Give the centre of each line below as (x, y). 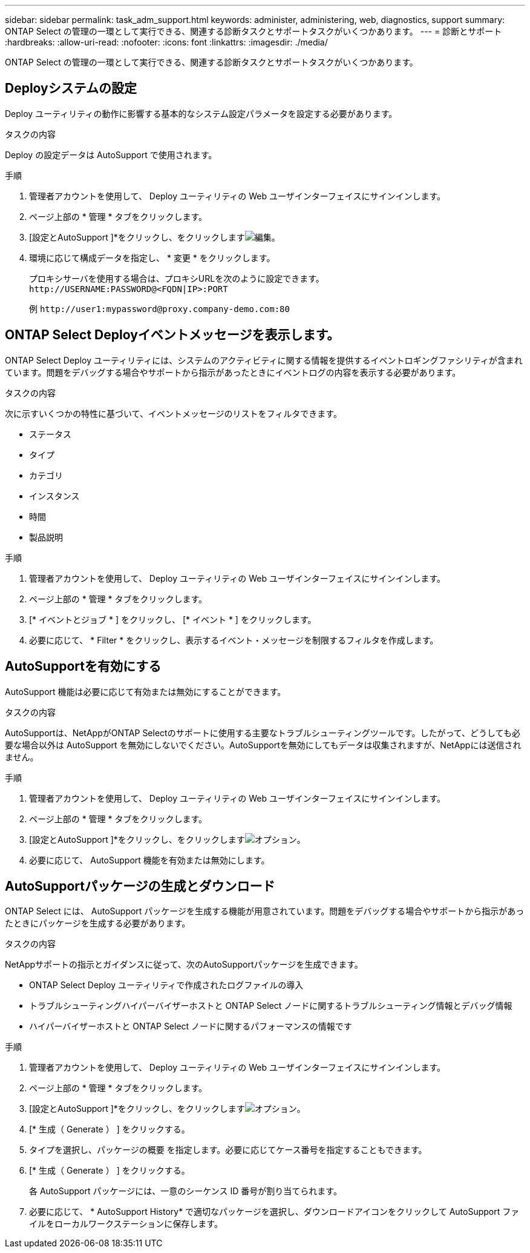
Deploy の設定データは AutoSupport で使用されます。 (111, 155)
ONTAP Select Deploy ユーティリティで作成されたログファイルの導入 (166, 985)
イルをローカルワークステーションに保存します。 (126, 1224)
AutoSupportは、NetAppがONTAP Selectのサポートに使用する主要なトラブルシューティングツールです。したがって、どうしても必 (263, 733)
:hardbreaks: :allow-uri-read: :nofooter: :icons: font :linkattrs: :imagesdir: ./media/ (166, 42)
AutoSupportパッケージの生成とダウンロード (140, 886)
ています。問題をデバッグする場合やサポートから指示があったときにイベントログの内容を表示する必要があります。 (233, 372)
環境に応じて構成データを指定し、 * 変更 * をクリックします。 (152, 258)
